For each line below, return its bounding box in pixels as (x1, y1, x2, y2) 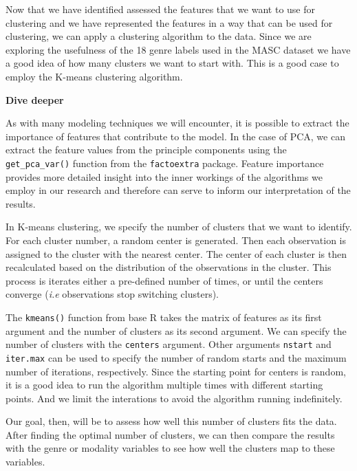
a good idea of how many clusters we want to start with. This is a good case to (6, 56, 339, 70)
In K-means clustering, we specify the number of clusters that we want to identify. (6, 219, 352, 234)
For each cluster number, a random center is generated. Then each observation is (6, 232, 347, 247)
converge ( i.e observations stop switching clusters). (6, 287, 219, 301)
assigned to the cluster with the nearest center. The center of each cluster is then (6, 246, 347, 261)
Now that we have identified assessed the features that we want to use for (6, 2, 316, 16)
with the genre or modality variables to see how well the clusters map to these (6, 441, 335, 455)
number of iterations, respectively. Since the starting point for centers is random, (6, 364, 346, 378)
